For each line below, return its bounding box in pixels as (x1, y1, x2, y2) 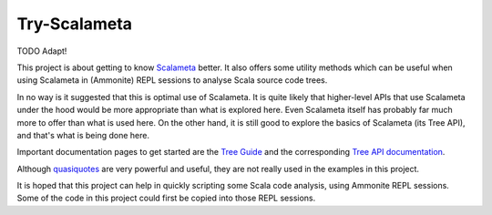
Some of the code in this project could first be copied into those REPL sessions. (16, 192, 316, 204)
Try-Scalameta (16, 14, 132, 34)
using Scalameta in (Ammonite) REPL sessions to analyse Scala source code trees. (16, 75, 328, 86)
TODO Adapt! (16, 46, 67, 56)
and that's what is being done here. (16, 129, 150, 140)
